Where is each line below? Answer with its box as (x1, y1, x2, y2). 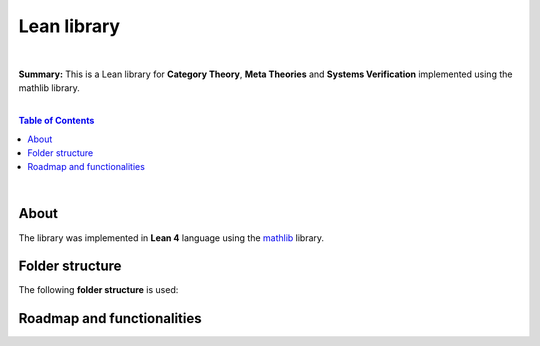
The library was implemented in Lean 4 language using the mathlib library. (18, 231, 325, 244)
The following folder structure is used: (18, 284, 179, 296)
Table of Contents (18, 115, 95, 127)
